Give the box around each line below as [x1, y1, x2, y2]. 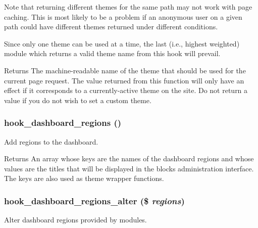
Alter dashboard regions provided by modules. [4, 214, 147, 225]
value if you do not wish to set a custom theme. [4, 95, 151, 105]
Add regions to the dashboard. [4, 136, 98, 147]
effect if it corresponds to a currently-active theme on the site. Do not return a [4, 85, 248, 96]
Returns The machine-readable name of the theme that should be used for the [4, 65, 246, 75]
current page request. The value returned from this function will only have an [4, 75, 244, 85]
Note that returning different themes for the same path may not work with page [4, 2, 252, 12]
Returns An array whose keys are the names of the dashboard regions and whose [4, 153, 254, 164]
